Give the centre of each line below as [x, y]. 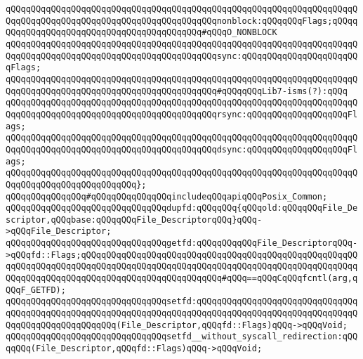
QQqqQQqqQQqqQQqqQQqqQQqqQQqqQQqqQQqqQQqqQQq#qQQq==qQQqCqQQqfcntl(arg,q [182, 279]
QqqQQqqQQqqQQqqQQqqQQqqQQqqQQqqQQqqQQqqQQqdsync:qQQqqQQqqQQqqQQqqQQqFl [182, 149]
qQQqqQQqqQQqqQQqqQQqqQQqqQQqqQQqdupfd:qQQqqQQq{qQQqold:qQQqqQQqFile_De [182, 208]
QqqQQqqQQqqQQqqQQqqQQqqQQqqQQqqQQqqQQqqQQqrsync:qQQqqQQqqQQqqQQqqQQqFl [182, 114]
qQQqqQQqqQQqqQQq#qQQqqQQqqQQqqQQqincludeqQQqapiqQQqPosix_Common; [167, 196]
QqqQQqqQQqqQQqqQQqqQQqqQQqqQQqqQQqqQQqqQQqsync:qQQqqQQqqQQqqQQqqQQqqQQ [182, 56]
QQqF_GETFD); [36, 290]
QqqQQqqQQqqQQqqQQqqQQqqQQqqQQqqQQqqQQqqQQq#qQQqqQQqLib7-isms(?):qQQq [177, 91]
